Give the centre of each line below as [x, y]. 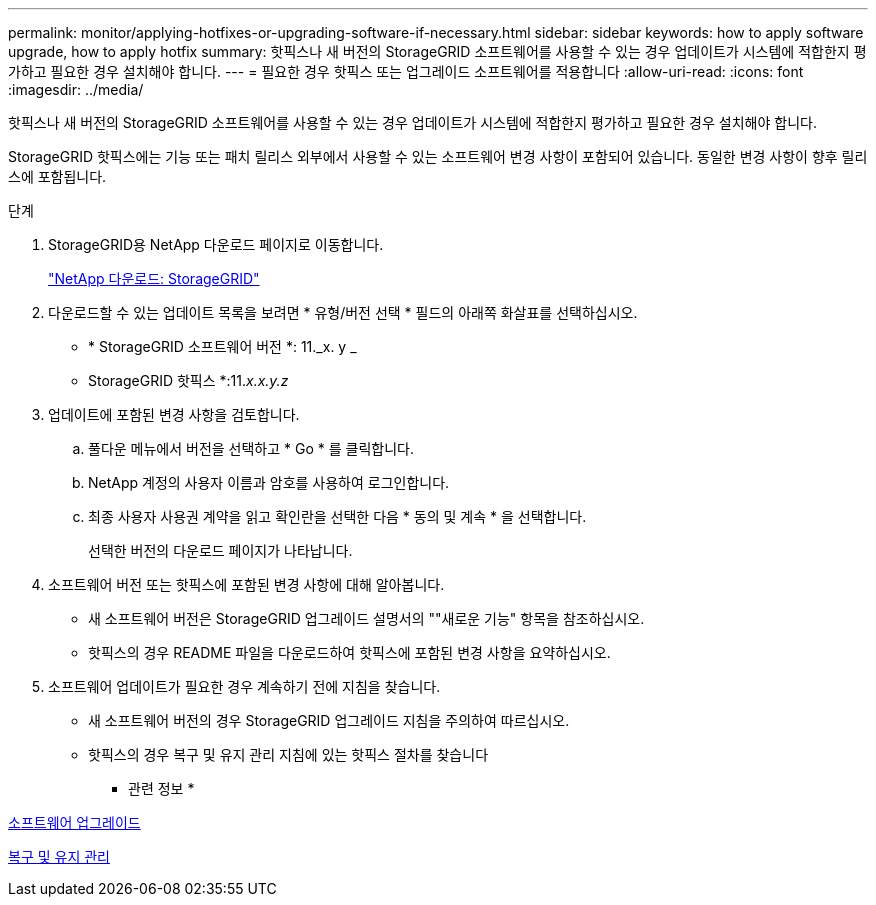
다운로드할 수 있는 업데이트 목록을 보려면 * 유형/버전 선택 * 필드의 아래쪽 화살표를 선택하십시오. [343, 312]
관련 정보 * [161, 788]
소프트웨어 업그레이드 [74, 822]
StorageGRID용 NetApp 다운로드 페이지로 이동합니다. [216, 244]
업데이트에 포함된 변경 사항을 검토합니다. [174, 414]
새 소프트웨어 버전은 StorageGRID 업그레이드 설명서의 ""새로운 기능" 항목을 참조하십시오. [366, 618]
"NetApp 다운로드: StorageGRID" [154, 278]
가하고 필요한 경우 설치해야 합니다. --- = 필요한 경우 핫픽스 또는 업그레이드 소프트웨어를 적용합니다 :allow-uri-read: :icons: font [406, 71]
